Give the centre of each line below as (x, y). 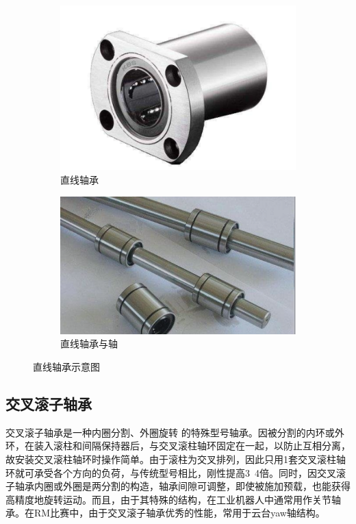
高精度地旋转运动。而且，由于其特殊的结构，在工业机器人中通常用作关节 (168, 499)
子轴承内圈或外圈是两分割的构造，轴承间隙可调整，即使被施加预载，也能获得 (178, 486)
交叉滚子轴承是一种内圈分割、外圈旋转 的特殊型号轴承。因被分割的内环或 (170, 432)
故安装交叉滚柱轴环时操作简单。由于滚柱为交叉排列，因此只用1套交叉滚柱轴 (176, 459)
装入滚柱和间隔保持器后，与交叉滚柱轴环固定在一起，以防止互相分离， (192, 446)
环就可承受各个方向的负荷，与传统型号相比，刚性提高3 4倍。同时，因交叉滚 (176, 472)
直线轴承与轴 (89, 344)
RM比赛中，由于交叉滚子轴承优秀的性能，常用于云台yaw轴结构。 (179, 513)
